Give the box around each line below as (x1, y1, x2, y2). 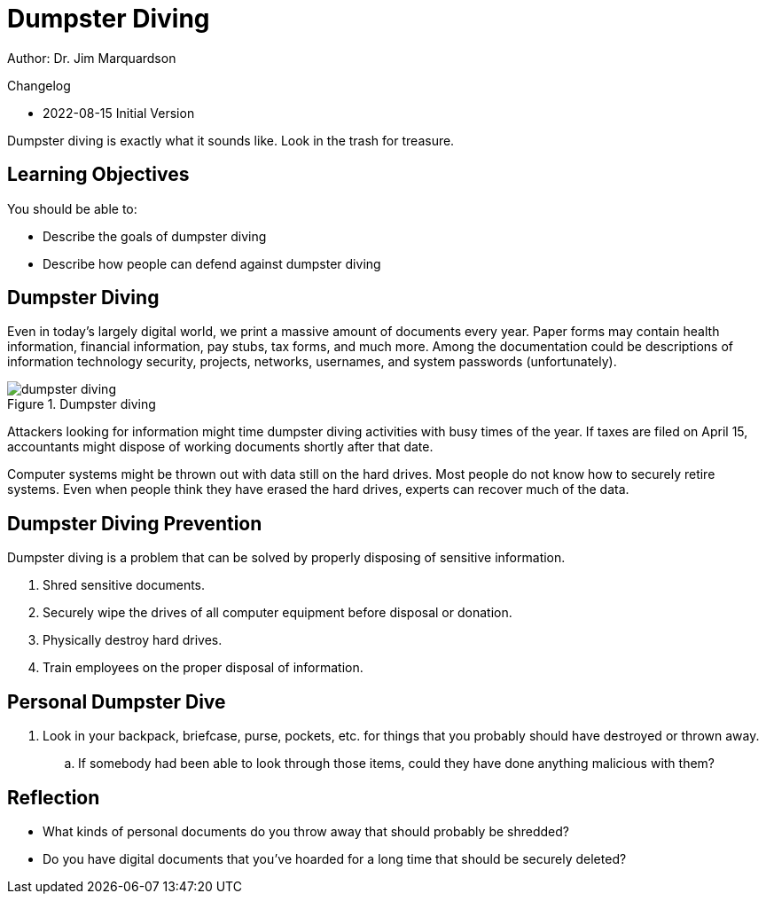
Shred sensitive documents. (43, 577, 206, 593)
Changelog (7, 77, 71, 93)
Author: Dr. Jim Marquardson (7, 50, 176, 66)
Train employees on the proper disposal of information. (43, 660, 363, 676)
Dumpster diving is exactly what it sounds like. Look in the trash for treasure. (7, 132, 455, 148)
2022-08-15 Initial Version (43, 105, 195, 121)
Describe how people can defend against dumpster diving (43, 255, 381, 271)
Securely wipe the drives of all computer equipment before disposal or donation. (43, 605, 512, 621)
